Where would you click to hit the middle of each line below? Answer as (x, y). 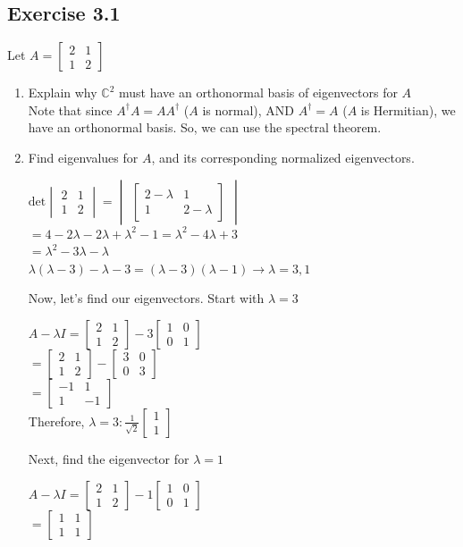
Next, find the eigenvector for (109, 458)
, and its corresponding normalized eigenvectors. (283, 157)
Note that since (70, 109)
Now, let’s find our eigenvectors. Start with (146, 298)
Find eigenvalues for (83, 157)
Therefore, (56, 421)
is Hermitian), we (408, 109)
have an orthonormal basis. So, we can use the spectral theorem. (205, 127)
